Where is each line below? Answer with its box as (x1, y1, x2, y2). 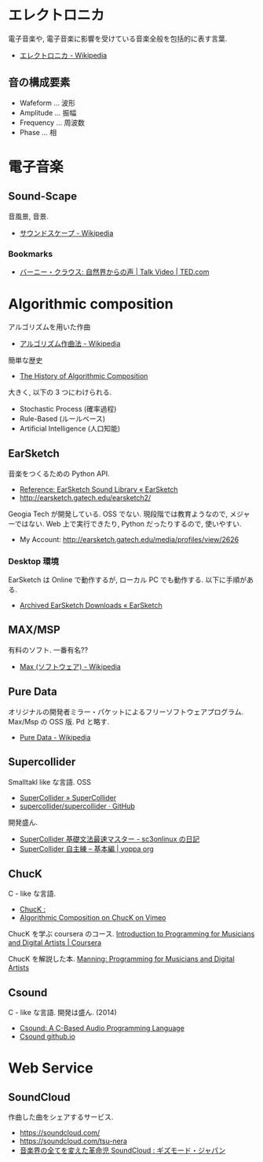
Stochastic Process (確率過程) (19, 404, 117, 413)
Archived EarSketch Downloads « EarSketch (19, 601, 163, 610)
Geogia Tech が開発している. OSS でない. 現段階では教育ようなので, (8, 509, 228, 519)
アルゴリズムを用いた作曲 (8, 322, 91, 332)
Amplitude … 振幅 (19, 108, 77, 117)
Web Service (8, 1059, 94, 1077)
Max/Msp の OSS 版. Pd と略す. (8, 717, 110, 726)
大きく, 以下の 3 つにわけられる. (8, 387, 112, 397)
